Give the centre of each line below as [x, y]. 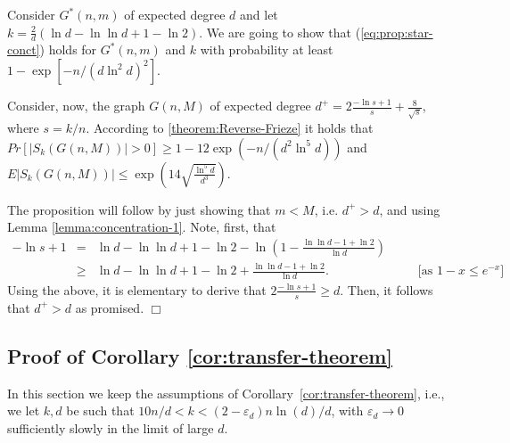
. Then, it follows [387, 289]
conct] [24, 49]
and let [259, 14]
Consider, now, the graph [76, 106]
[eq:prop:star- [397, 32]
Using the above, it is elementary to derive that [137, 289]
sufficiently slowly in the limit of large [111, 427]
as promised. [110, 307]
